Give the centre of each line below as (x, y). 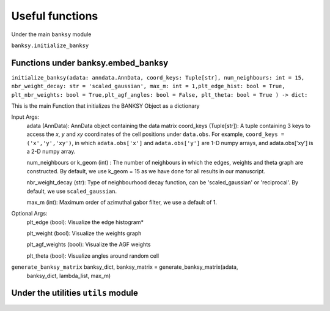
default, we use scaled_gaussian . (72, 191)
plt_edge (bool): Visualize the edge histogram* (85, 222)
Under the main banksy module (51, 34)
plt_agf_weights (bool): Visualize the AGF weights (89, 244)
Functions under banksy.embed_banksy (90, 63)
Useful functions (55, 16)
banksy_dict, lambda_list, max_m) (69, 275)
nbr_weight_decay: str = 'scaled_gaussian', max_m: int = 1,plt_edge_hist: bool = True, (148, 86)
